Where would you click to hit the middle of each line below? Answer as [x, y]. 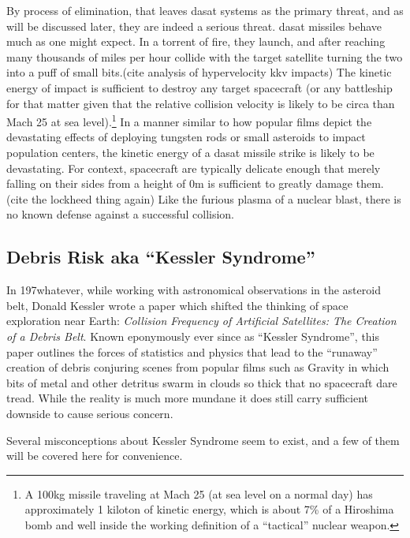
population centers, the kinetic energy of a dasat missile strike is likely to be [190, 152]
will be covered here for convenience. [95, 456]
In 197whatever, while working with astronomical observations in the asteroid [194, 290]
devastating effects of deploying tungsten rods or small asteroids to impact [186, 137]
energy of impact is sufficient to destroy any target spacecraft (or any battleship [199, 87]
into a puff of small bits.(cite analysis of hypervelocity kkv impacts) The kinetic [199, 72]
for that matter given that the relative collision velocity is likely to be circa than [201, 103]
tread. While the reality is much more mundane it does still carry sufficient [187, 398]
